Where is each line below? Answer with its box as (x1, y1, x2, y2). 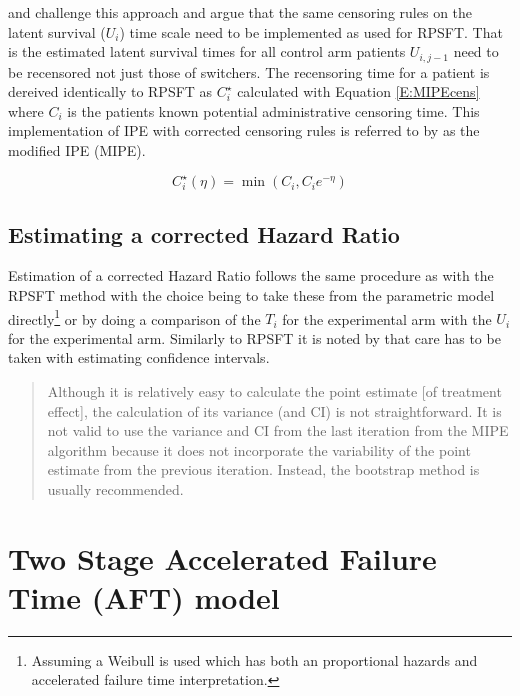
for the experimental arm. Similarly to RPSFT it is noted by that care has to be (8, 327, 501, 348)
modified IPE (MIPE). (8, 140, 146, 161)
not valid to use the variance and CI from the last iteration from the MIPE (47, 420, 509, 441)
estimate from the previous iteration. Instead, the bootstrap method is (47, 459, 480, 480)
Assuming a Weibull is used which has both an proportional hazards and (31, 649, 478, 670)
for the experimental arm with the (282, 308, 492, 329)
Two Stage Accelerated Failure (8, 537, 437, 578)
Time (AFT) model (8, 576, 280, 617)
